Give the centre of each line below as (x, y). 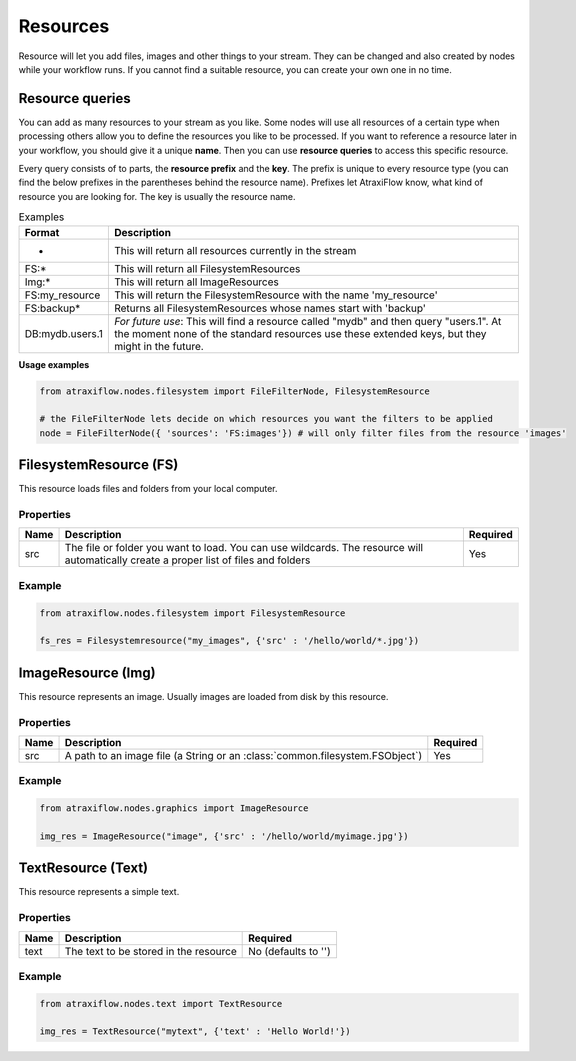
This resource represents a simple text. (99, 892)
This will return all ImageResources (196, 282)
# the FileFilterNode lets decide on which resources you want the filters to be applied (266, 419)
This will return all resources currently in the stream (235, 250)
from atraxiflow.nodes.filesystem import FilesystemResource (192, 613)
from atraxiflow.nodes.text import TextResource (161, 1003)
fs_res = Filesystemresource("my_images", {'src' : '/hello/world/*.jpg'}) (229, 641)
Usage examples (54, 364)
